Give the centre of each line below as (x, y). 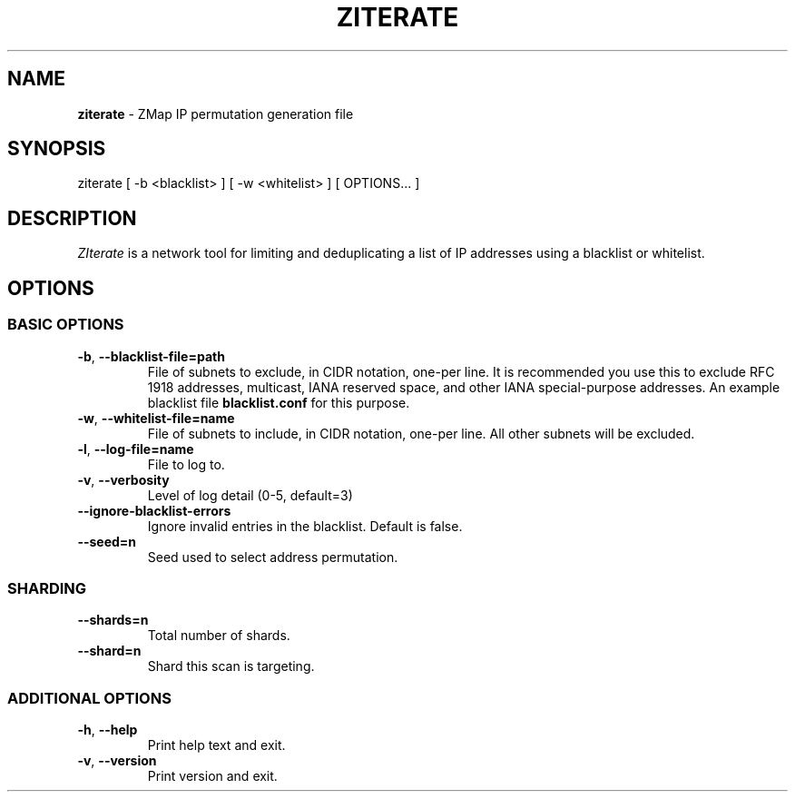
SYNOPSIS (57, 149)
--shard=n (109, 651)
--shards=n (113, 620)
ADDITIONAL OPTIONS (89, 698)
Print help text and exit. (216, 745)
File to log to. (186, 464)
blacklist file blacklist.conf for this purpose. (279, 402)
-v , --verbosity (123, 479)
